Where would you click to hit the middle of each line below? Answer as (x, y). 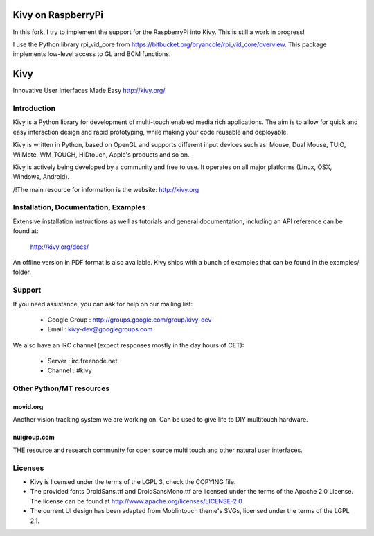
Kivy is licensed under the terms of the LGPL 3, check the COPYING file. (133, 481)
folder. (22, 272)
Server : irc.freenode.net (82, 361)
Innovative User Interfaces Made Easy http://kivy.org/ (89, 91)
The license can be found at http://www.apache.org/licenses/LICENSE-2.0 (136, 501)
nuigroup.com (34, 438)
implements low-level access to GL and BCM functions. (92, 54)
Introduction (34, 108)
